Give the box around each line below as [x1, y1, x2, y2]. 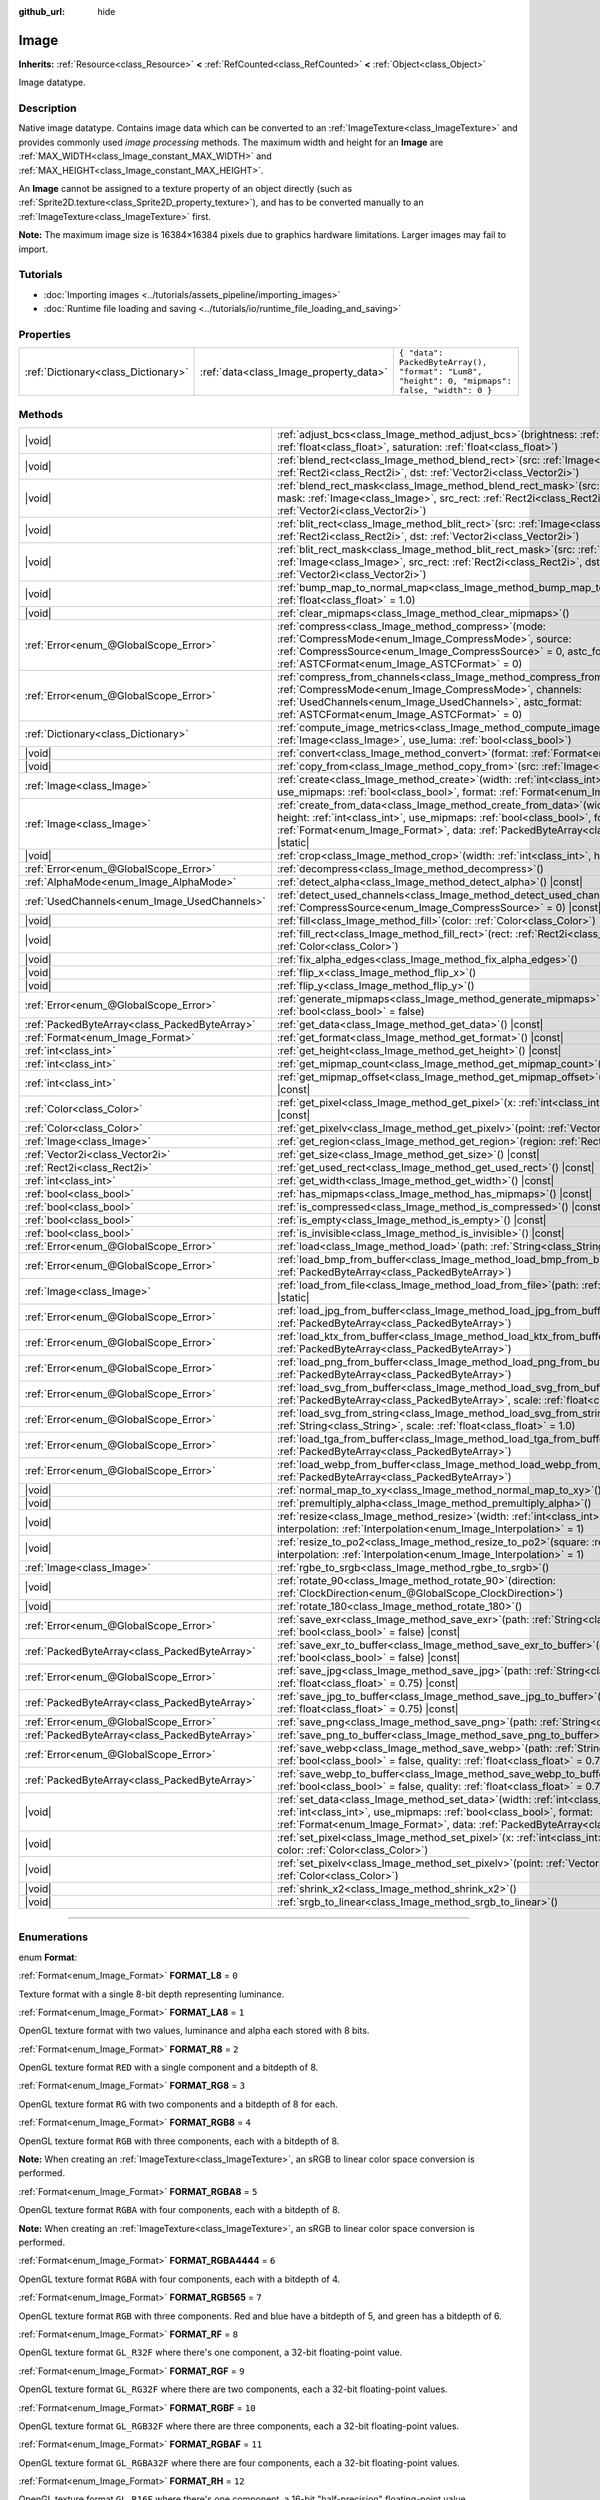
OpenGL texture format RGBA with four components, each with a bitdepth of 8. [18, 2204, 340, 2216]
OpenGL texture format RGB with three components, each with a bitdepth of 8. [18, 2135, 340, 2147]
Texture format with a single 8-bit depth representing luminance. [18, 1988, 285, 2000]
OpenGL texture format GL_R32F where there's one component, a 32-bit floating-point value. [18, 2346, 403, 2359]
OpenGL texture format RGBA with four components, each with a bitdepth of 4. [18, 2273, 341, 2285]
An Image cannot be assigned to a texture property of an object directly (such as [18, 183, 353, 194]
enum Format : [18, 1951, 78, 1963]
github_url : [18, 6, 65, 17]
